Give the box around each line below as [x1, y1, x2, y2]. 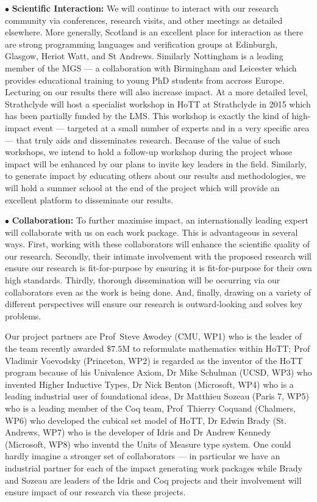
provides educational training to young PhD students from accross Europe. [5, 73, 285, 86]
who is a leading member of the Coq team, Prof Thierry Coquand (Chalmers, [5, 402, 296, 414]
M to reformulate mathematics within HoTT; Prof [122, 342, 310, 355]
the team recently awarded [5, 342, 104, 355]
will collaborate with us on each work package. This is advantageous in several [5, 225, 298, 238]
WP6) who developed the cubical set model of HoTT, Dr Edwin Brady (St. [5, 413, 287, 426]
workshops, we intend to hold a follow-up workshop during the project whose [5, 145, 293, 158]
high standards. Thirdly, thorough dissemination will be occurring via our [5, 274, 280, 286]
